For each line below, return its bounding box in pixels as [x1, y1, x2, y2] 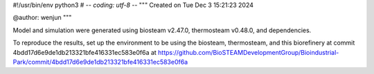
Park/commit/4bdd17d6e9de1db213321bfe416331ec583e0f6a [12, 58, 188, 66]
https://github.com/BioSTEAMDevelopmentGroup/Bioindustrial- [158, 48, 339, 56]
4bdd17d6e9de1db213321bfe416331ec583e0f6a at [12, 48, 157, 56]
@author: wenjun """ [12, 14, 72, 22]
